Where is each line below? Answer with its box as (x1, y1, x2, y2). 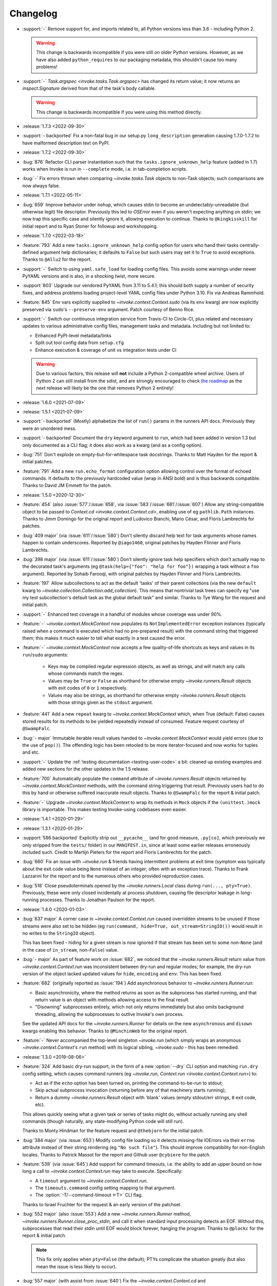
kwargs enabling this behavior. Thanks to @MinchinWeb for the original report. (22, 1028, 188, 1034)
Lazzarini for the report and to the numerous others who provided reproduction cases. (22, 873, 205, 879)
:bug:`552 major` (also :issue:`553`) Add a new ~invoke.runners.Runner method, (22, 1211, 191, 1217)
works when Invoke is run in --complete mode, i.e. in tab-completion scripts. (22, 166, 187, 172)
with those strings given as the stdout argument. (48, 700, 153, 706)
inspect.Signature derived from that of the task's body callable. (22, 85, 156, 91)
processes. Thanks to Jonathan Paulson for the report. (39, 897, 155, 903)
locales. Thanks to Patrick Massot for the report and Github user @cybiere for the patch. (22, 1151, 211, 1157)
